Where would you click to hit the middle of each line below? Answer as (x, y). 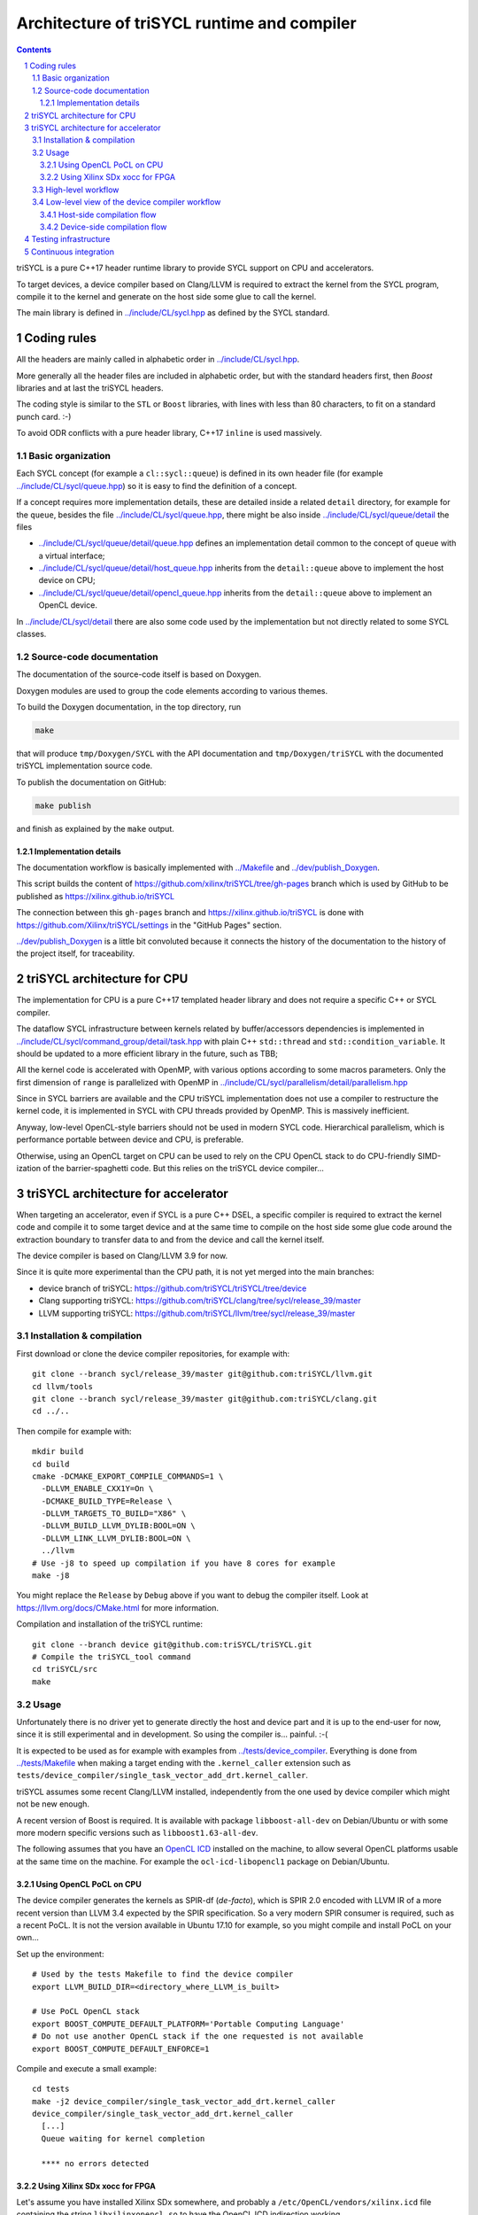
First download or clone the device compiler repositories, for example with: (153, 1353)
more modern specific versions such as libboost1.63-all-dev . (137, 1833)
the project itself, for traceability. (76, 953)
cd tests (51, 2089)
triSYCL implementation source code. (85, 766)
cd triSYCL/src (65, 1669)
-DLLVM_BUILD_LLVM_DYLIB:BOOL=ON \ (119, 1526)
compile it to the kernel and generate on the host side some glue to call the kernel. (166, 296)
